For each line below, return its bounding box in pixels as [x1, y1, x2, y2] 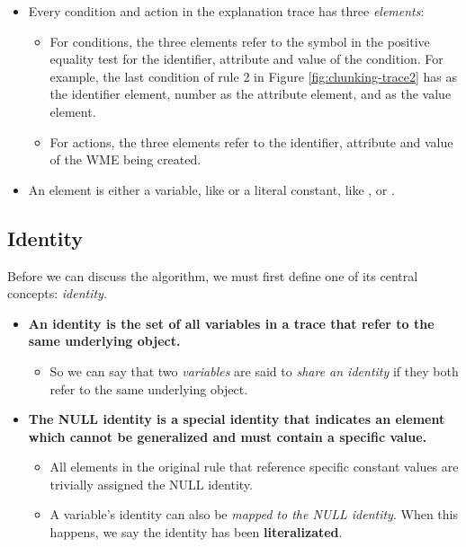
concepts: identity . [7, 284, 107, 303]
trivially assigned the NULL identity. [49, 474, 253, 493]
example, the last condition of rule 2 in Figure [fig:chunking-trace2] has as [49, 66, 458, 85]
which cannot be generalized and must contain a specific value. [28, 427, 427, 446]
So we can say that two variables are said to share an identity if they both [49, 361, 459, 380]
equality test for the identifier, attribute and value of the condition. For [49, 49, 444, 68]
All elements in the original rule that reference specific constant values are [49, 457, 459, 476]
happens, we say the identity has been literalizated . [49, 523, 343, 542]
